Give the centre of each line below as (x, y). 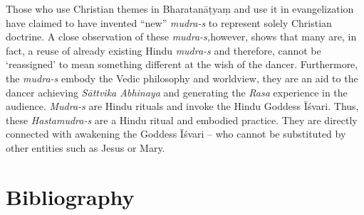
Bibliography (70, 196)
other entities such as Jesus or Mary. (85, 147)
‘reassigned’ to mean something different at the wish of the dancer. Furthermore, (182, 64)
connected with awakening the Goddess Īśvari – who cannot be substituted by (176, 134)
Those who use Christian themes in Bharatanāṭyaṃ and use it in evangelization (180, 9)
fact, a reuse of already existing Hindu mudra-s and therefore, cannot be (163, 50)
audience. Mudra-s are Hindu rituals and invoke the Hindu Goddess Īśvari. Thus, (182, 106)
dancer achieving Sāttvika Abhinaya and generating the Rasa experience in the (177, 92)
